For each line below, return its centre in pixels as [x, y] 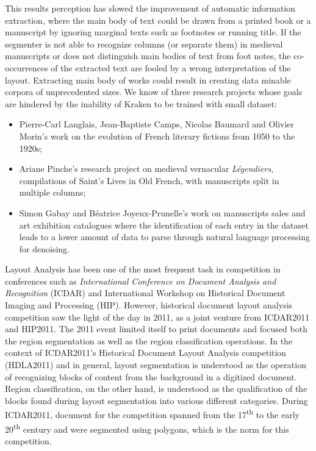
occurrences [27, 67]
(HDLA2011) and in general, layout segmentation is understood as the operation [156, 365]
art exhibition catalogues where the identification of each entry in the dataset [164, 225]
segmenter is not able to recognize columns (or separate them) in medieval [144, 44]
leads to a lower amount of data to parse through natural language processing [164, 237]
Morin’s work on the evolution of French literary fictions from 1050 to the [157, 136]
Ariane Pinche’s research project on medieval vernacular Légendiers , [146, 169]
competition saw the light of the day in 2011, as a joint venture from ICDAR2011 [157, 317]
